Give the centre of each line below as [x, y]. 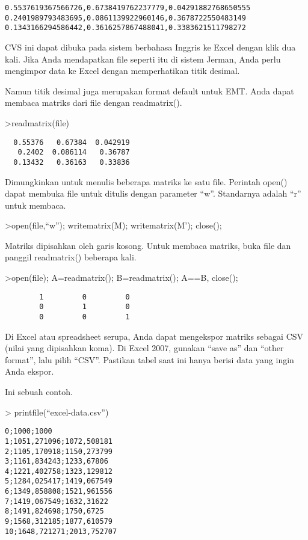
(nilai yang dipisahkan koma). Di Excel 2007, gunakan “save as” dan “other [144, 348]
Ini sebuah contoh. [39, 391]
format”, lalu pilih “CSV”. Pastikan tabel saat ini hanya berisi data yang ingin [149, 359]
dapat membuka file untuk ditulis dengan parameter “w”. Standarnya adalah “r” [153, 193]
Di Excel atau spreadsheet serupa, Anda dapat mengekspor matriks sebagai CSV [154, 336]
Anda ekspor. [29, 371]
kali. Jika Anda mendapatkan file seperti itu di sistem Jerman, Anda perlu [143, 59]
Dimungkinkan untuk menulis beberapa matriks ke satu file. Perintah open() [146, 181]
